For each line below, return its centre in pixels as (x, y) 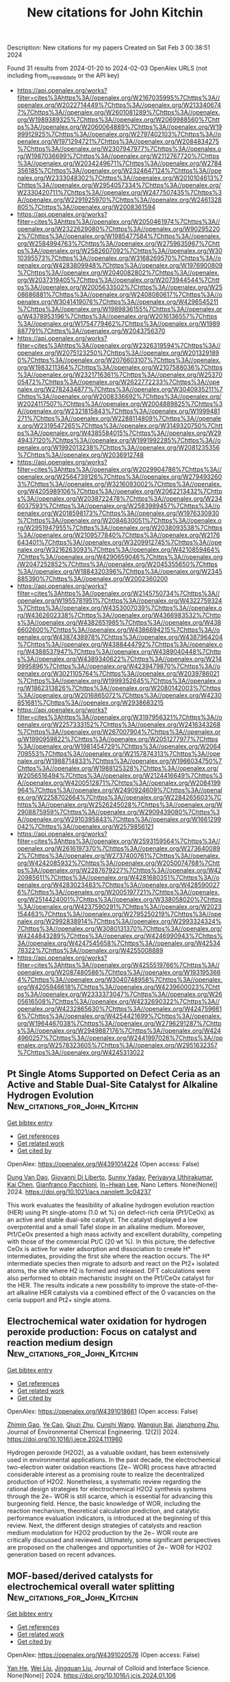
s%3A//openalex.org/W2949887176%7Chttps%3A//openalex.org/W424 (119, 1030)
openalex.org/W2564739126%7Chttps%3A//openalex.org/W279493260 (119, 476)
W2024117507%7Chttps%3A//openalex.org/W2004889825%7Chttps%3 (120, 403)
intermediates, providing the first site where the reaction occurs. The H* (108, 1256)
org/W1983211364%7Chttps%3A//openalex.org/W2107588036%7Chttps (120, 367)
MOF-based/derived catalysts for (80, 1576)
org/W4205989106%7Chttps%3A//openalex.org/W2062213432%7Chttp (119, 491)
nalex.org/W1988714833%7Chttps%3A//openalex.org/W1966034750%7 (119, 761)
